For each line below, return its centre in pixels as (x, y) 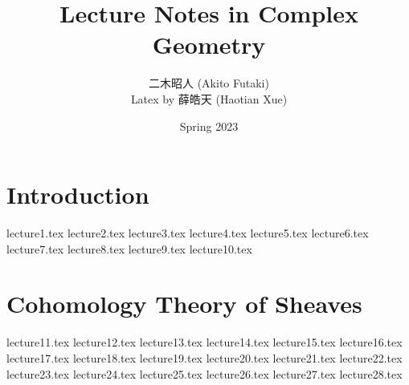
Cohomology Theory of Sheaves (184, 304)
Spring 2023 (209, 126)
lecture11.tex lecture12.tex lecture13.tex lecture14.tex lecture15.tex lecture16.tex (204, 342)
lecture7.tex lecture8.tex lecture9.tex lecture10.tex (129, 248)
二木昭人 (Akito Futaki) (209, 83)
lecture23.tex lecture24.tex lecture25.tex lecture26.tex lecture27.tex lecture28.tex (204, 373)
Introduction (78, 195)
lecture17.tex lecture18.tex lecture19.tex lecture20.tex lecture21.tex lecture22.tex (204, 357)
